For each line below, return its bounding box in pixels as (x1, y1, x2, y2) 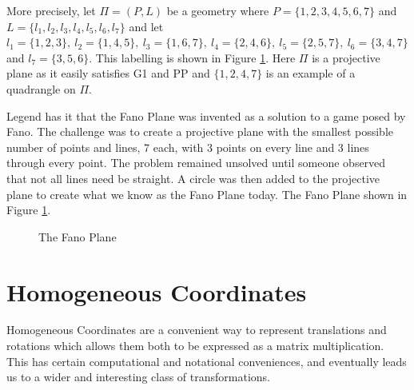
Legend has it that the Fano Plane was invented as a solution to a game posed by (6, 107, 406, 124)
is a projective (312, 49, 380, 66)
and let (129, 18, 164, 34)
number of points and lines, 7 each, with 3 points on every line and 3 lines (6, 138, 369, 155)
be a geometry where (166, 2, 269, 18)
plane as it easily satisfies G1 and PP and (6, 65, 210, 82)
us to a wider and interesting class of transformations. (6, 368, 271, 385)
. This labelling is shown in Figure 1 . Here (89, 49, 296, 66)
